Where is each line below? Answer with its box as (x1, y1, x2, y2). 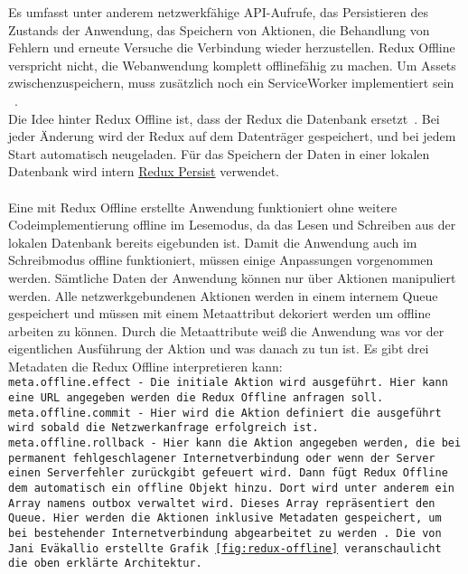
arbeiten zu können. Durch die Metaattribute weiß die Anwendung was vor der (8, 321, 445, 340)
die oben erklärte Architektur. (8, 557, 202, 570)
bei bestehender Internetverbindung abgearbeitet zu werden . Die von (8, 527, 442, 541)
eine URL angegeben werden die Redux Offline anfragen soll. (8, 391, 384, 405)
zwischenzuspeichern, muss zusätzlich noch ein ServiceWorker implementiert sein (8, 73, 454, 92)
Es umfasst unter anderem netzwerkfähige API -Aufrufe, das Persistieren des (8, 3, 428, 21)
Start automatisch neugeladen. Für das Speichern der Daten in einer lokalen (8, 144, 430, 163)
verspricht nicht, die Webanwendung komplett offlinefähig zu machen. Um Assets (8, 55, 456, 74)
